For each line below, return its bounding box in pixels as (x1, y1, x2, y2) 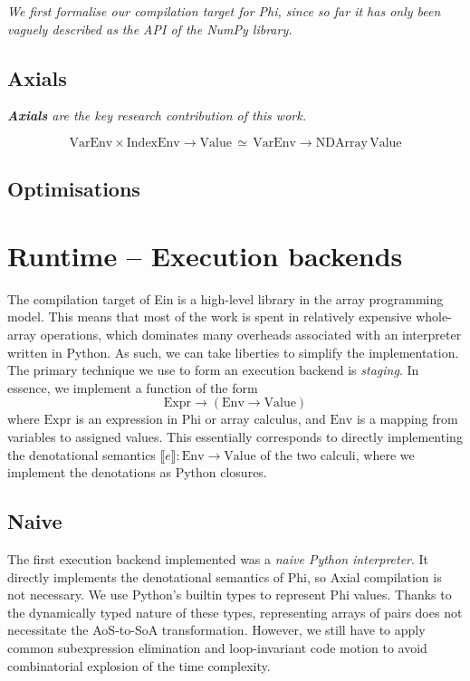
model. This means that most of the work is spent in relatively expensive (7, 307, 412, 326)
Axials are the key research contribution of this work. (7, 106, 306, 125)
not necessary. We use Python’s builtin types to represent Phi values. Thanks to (7, 585, 452, 604)
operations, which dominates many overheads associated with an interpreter (40, 325, 462, 344)
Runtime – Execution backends (7, 236, 403, 273)
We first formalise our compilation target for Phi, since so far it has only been (7, 2, 441, 20)
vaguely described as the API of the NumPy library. (7, 19, 293, 38)
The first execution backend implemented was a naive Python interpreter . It (7, 550, 429, 569)
